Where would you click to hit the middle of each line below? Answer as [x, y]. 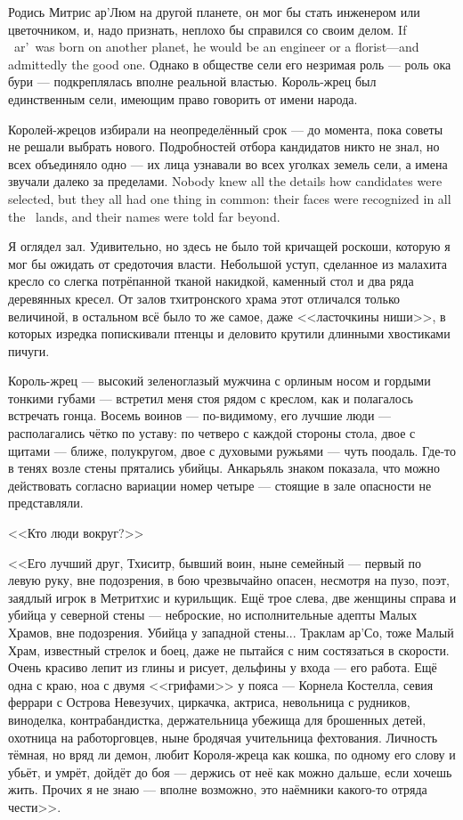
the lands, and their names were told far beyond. [144, 216]
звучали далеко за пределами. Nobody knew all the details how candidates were [225, 181]
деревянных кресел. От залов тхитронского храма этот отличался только [204, 298]
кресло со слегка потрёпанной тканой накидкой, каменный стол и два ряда [211, 281]
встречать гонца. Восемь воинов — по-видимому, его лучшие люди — [200, 415]
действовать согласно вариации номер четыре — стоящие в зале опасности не [220, 485]
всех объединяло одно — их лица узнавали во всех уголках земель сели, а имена [228, 163]
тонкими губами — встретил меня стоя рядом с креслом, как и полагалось [211, 398]
